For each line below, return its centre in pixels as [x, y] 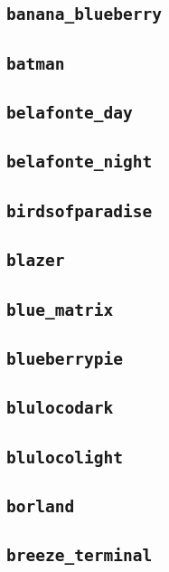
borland [41, 506]
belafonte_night [80, 162]
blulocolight [65, 457]
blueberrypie [65, 358]
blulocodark [60, 408]
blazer [36, 261]
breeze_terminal [80, 556]
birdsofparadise [80, 211]
